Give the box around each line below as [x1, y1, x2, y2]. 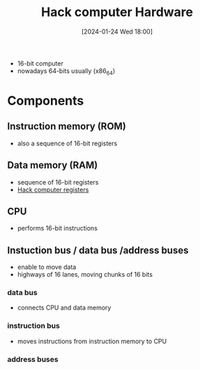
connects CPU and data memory [17, 303, 111, 312]
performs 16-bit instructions [17, 224, 98, 233]
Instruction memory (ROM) [7, 120, 127, 133]
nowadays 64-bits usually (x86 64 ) [17, 66, 116, 77]
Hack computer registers [17, 185, 89, 194]
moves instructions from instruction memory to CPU [17, 337, 167, 345]
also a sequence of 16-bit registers [17, 139, 118, 147]
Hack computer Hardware [40, 4, 194, 20]
